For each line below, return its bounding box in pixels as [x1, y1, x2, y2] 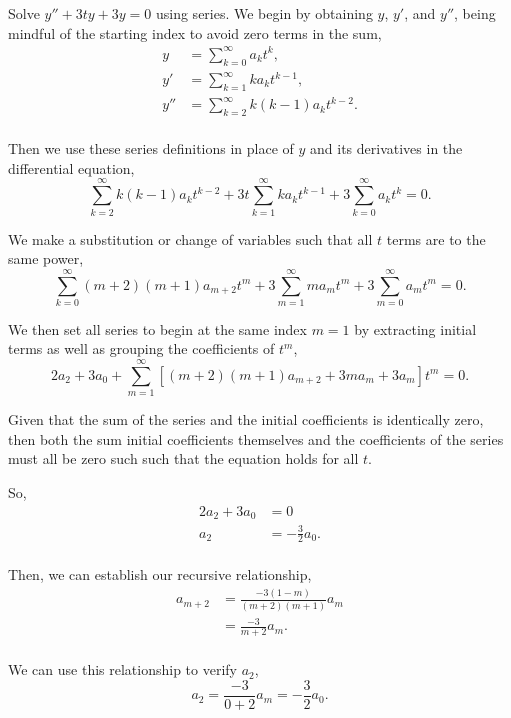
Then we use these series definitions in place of [8, 138, 294, 159]
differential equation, [8, 157, 135, 178]
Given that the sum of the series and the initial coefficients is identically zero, [8, 409, 484, 430]
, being [454, 3, 496, 23]
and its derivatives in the [310, 138, 463, 159]
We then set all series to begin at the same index [8, 318, 307, 339]
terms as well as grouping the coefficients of [8, 338, 275, 359]
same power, [8, 248, 84, 269]
